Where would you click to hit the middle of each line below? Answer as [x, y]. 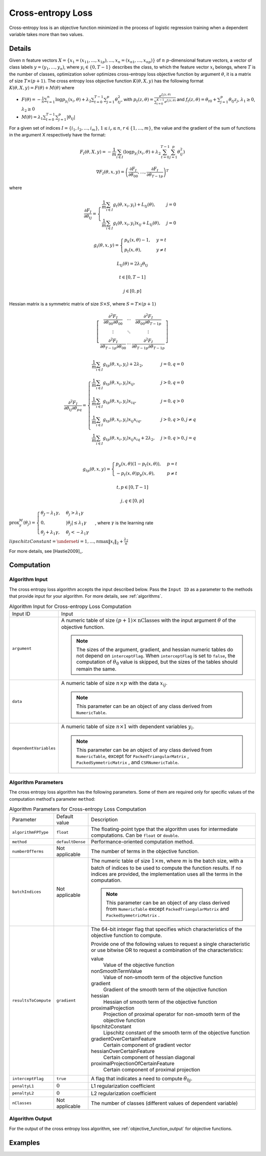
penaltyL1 [23, 1086]
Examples [25, 1142]
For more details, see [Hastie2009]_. [46, 551]
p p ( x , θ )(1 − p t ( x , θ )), [138, 464]
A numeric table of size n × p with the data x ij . [114, 683]
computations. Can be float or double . [135, 835]
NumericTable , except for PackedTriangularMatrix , [133, 756]
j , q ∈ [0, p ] [133, 501]
